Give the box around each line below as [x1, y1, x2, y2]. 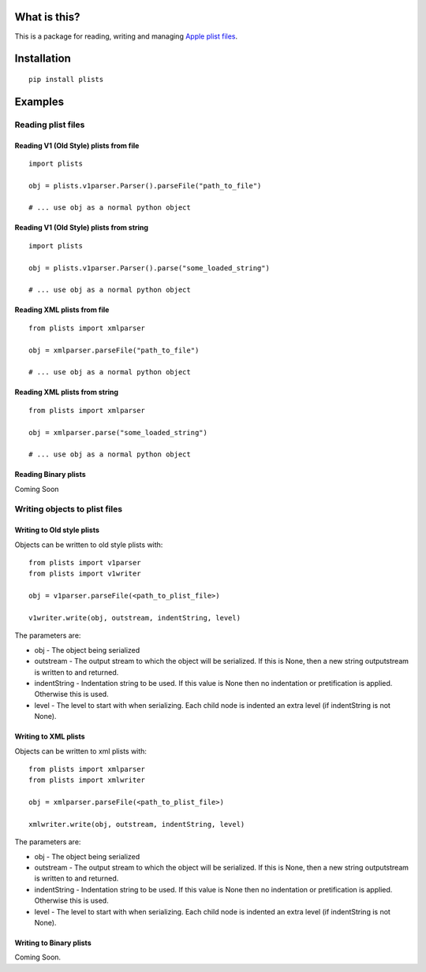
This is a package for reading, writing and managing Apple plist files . [14, 32, 238, 41]
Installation [14, 52, 71, 65]
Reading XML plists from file [14, 305, 110, 315]
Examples [14, 95, 65, 108]
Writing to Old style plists [14, 525, 100, 535]
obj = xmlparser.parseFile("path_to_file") [28, 345, 200, 355]
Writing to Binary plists [14, 938, 92, 948]
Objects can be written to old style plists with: [14, 540, 163, 549]
